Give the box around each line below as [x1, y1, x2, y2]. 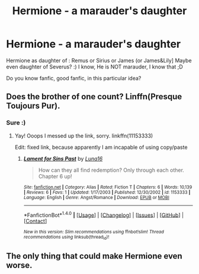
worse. [6, 260, 33, 270]
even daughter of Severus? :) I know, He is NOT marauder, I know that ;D [6, 63, 184, 70]
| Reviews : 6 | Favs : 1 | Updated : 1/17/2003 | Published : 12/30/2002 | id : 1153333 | [23, 189, 191, 195]
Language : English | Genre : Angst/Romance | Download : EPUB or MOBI [23, 194, 170, 200]
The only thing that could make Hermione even [6, 251, 182, 261]
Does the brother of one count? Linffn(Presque [6, 92, 182, 102]
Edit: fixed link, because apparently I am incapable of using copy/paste [14, 143, 188, 151]
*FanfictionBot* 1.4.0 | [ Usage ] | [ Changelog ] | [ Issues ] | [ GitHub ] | [23, 210, 184, 218]
